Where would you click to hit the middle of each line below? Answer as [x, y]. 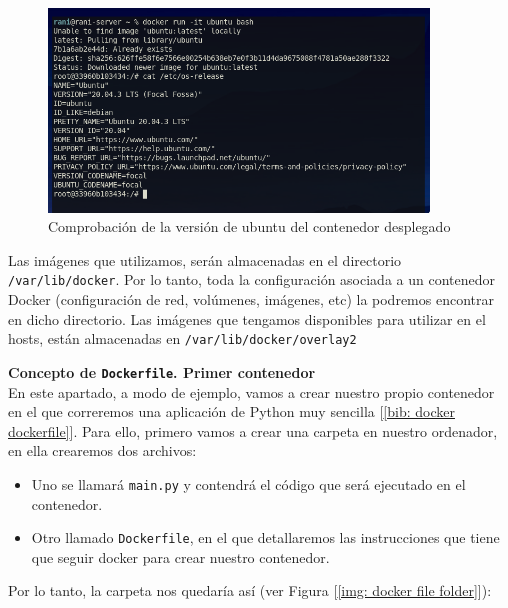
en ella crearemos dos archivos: [102, 450]
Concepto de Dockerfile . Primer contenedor [162, 371]
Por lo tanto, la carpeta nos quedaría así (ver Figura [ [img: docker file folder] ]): [250, 590]
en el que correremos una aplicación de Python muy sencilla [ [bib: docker [231, 411]
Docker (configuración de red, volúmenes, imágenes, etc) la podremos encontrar [251, 299]
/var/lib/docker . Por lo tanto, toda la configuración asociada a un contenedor [251, 279]
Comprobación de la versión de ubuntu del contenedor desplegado [249, 226]
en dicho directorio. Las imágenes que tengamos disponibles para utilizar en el [247, 318]
